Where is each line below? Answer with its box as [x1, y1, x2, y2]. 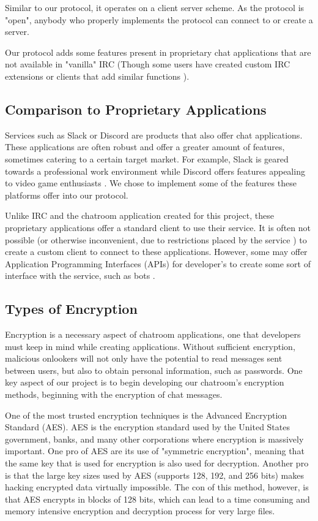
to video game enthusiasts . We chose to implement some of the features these [5, 177, 297, 189]
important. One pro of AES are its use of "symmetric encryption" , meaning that [5, 444, 305, 457]
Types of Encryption [5, 299, 138, 318]
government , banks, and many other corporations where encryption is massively [5, 432, 304, 445]
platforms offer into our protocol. [5, 188, 128, 201]
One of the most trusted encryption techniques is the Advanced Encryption [5, 408, 287, 421]
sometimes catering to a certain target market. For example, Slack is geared [5, 152, 289, 165]
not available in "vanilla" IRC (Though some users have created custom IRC [5, 58, 290, 70]
